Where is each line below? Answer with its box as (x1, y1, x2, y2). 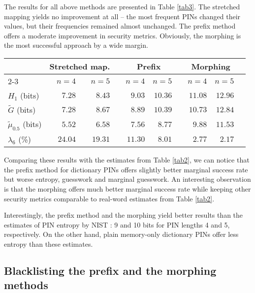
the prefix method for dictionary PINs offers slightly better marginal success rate (4, 164, 248, 174)
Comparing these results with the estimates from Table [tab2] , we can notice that (4, 155, 250, 165)
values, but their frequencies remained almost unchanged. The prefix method (4, 21, 236, 31)
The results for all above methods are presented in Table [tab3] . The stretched (4, 1, 240, 11)
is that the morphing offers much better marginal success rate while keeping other (4, 183, 251, 194)
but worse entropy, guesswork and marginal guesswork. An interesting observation (4, 174, 251, 184)
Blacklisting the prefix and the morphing (4, 262, 217, 278)
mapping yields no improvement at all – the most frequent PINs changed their (4, 11, 241, 21)
